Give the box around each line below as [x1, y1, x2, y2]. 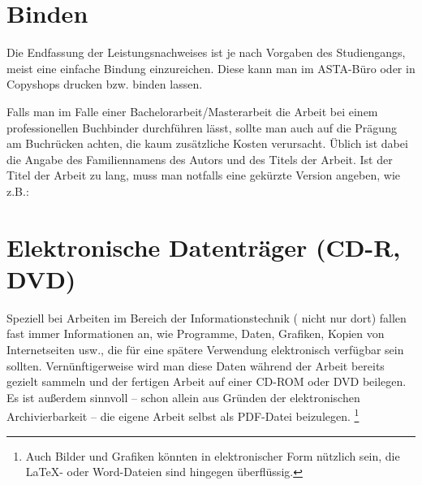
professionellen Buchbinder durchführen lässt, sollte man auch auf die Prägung [6, 119, 397, 136]
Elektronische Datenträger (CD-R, [6, 230, 401, 263]
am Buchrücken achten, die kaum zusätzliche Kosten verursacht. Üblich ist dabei [6, 135, 408, 152]
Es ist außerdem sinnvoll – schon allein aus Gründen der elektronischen [6, 388, 360, 405]
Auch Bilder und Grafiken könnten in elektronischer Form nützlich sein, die [25, 447, 400, 464]
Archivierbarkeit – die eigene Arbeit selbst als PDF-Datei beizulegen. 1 [6, 405, 360, 424]
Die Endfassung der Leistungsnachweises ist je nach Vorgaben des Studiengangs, [6, 44, 406, 61]
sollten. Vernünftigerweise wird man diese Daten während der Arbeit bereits [6, 357, 385, 374]
